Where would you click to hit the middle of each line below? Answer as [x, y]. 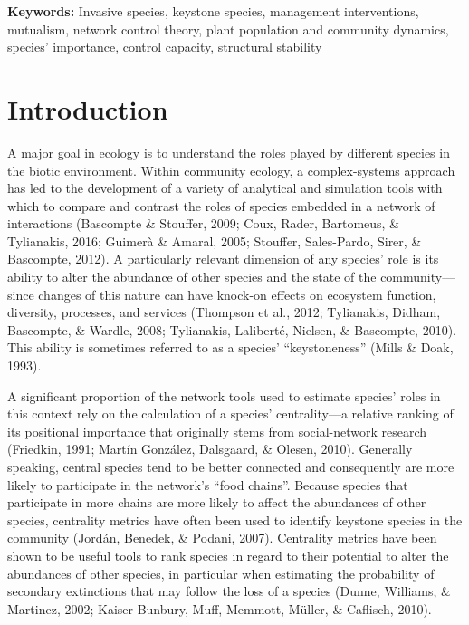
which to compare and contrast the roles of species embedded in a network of [221, 205]
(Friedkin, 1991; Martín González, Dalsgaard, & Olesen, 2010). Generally [210, 449]
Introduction [88, 108]
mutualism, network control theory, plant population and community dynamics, [228, 29]
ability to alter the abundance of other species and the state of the [192, 277]
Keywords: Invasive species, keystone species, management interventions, [213, 11]
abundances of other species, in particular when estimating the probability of [221, 573]
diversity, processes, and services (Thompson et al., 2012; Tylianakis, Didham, [224, 312]
